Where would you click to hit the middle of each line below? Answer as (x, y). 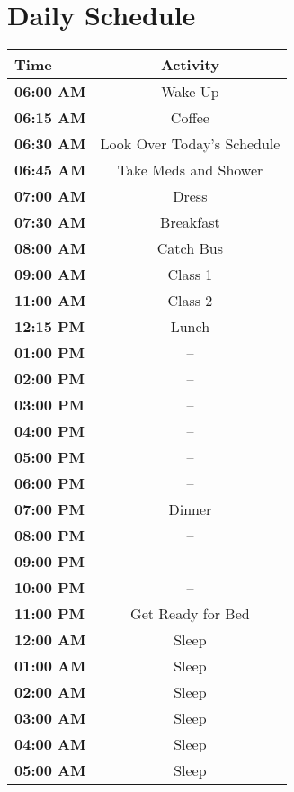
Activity (190, 65)
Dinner (190, 509)
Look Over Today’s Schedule (190, 144)
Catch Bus (190, 248)
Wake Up (190, 92)
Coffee (190, 118)
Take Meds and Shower (190, 170)
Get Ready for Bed (190, 614)
